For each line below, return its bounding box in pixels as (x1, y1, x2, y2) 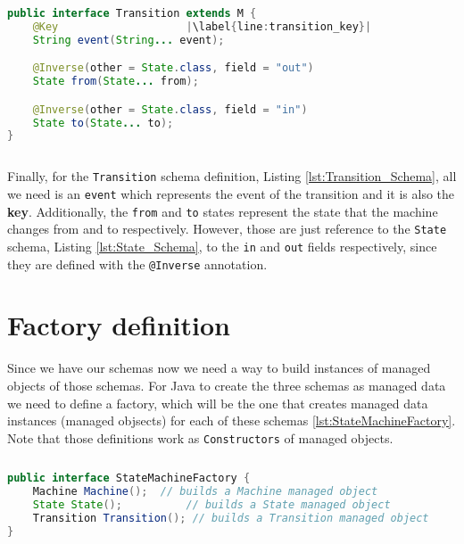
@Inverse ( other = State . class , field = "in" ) (32, 103, 308, 116)
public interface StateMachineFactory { (7, 472, 251, 485)
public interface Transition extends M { (7, 7, 257, 20)
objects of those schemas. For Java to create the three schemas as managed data (7, 375, 446, 394)
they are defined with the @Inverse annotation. (7, 254, 268, 273)
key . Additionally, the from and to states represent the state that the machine (7, 202, 438, 220)
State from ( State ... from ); (32, 75, 199, 88)
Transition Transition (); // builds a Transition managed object (32, 512, 429, 525)
